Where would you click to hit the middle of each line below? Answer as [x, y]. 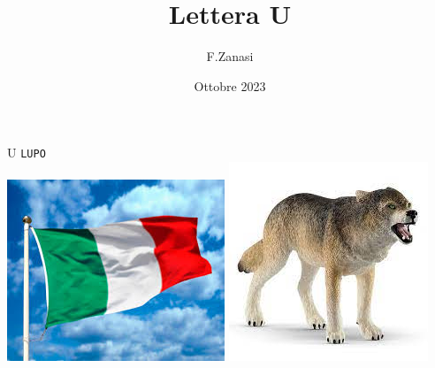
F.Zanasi [230, 56]
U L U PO [27, 153]
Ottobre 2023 [230, 85]
